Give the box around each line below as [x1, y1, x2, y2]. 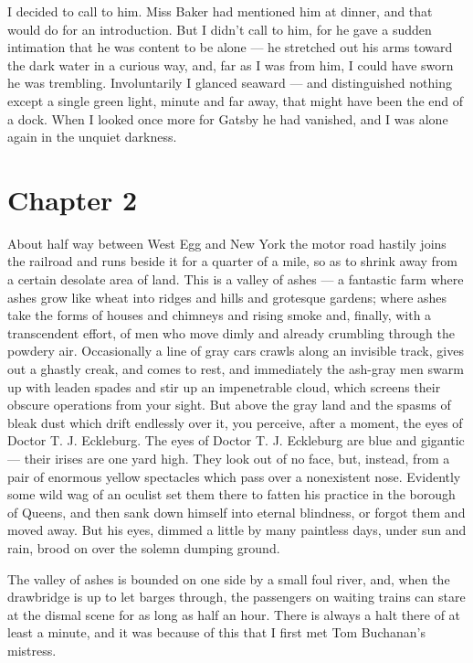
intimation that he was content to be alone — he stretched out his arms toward [7, 37, 453, 57]
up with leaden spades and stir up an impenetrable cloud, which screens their [7, 377, 441, 396]
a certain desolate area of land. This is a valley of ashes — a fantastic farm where [7, 270, 464, 289]
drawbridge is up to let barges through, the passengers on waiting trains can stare [7, 587, 466, 606]
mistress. [7, 640, 57, 659]
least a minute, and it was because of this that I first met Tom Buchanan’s [7, 623, 426, 642]
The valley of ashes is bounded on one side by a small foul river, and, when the [7, 569, 450, 588]
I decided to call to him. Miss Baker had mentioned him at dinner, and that [7, 2, 433, 20]
